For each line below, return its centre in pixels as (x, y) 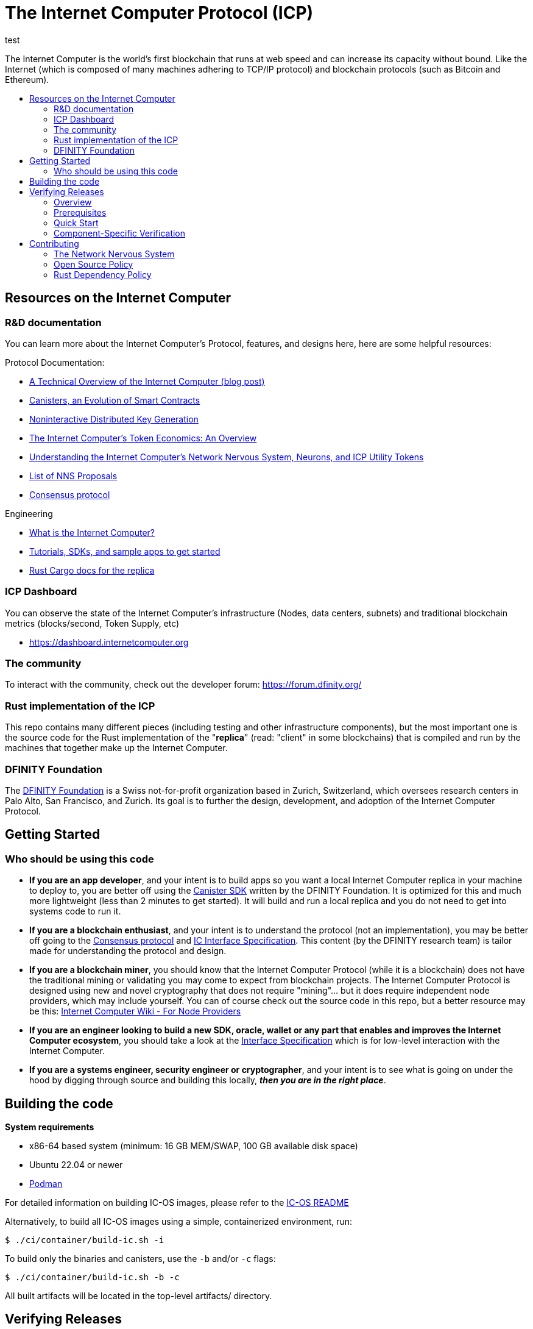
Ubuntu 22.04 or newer (76, 1165)
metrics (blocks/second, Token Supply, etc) (92, 623)
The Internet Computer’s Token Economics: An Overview (143, 438)
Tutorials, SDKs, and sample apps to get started (125, 551)
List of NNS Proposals (73, 476)
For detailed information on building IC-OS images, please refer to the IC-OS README (177, 1203)
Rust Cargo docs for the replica (92, 570)
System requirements (50, 1127)
